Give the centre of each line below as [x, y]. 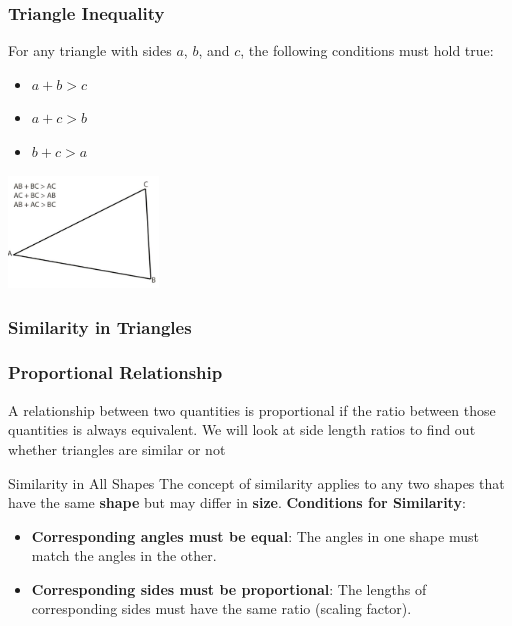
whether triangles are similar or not [117, 448]
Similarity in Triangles [100, 326]
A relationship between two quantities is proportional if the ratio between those [252, 409]
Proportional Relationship [115, 372]
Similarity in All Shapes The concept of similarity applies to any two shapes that [256, 482]
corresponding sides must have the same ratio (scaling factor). [221, 608]
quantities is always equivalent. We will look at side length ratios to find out [242, 429]
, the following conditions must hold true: [367, 50]
